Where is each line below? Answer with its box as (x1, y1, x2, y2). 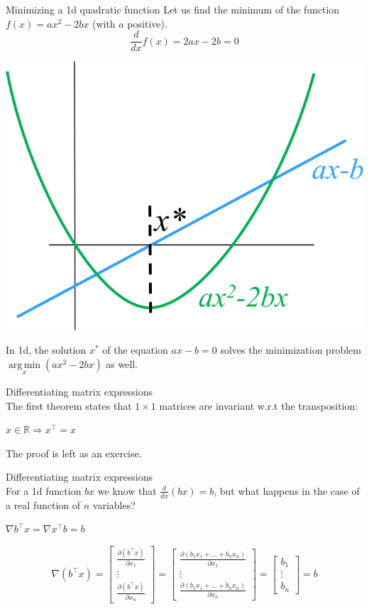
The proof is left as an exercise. (6, 445, 142, 460)
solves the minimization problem (220, 342, 361, 357)
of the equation (102, 342, 168, 357)
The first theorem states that (6, 398, 132, 413)
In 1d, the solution (6, 342, 87, 357)
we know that (97, 483, 157, 498)
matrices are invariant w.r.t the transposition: (159, 398, 358, 413)
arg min (8, 359, 41, 370)
